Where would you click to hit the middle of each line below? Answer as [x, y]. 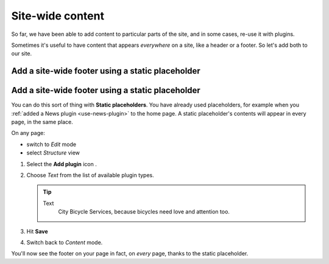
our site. [22, 54]
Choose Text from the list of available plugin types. [90, 175]
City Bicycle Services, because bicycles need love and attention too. [144, 212]
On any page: [28, 133]
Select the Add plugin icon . [62, 164]
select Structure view [53, 153]
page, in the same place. [42, 122]
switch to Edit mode [51, 144]
